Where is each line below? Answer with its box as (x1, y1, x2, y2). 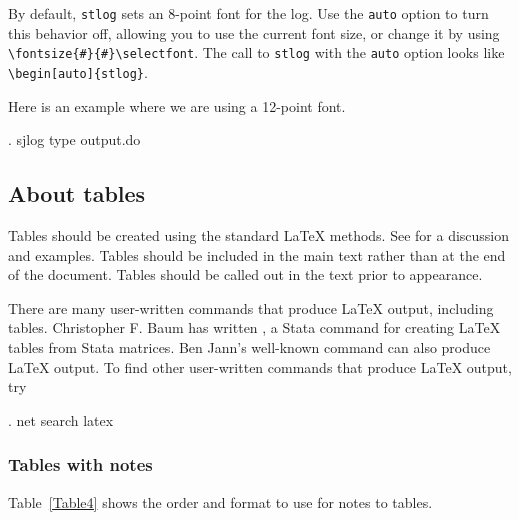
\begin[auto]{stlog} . (8, 61, 148, 82)
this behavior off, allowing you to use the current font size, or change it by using (8, 22, 500, 43)
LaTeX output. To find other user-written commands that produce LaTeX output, (8, 356, 512, 377)
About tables (8, 178, 146, 209)
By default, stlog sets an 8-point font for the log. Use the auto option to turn (8, 3, 489, 23)
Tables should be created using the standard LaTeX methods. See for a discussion (8, 224, 510, 245)
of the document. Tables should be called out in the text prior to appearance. (8, 264, 483, 285)
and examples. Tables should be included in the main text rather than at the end (8, 244, 506, 265)
